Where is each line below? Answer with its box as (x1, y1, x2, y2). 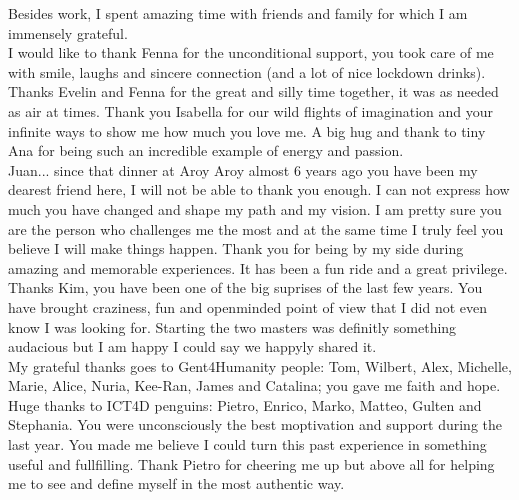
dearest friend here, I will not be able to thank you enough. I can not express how (8, 179, 510, 200)
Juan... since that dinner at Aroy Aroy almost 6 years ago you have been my (8, 159, 478, 180)
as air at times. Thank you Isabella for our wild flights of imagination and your (8, 100, 494, 121)
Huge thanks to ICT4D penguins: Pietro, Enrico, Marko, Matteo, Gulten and (8, 394, 482, 415)
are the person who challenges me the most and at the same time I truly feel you (8, 218, 504, 239)
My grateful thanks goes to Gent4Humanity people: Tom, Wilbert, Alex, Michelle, (8, 355, 512, 376)
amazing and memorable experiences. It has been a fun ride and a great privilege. (8, 257, 508, 278)
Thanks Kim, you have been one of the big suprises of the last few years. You (8, 277, 483, 298)
